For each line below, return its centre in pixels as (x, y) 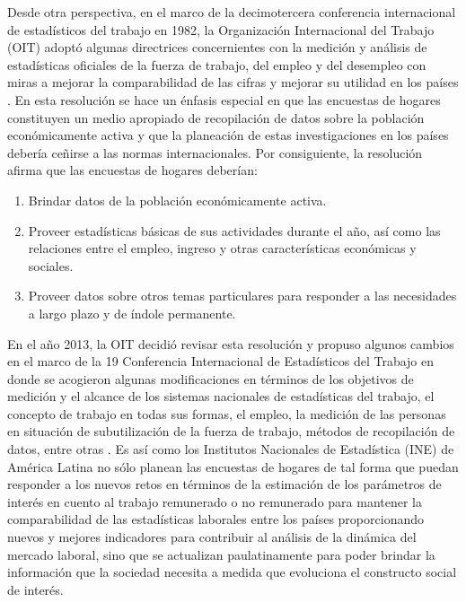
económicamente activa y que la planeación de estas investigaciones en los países (228, 135)
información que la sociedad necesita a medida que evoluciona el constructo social (232, 572)
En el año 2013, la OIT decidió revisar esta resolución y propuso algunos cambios (231, 343)
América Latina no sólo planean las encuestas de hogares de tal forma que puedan (233, 466)
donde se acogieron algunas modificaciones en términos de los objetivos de (211, 378)
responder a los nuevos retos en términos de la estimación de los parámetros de (224, 484)
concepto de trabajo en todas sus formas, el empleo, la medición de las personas (227, 413)
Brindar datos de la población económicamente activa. (177, 200)
